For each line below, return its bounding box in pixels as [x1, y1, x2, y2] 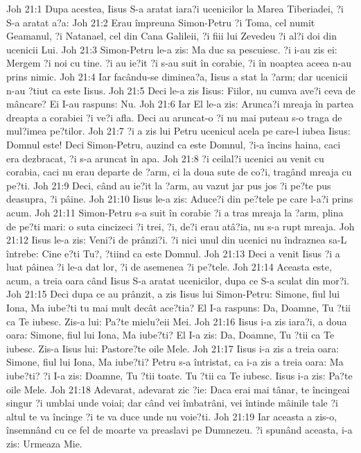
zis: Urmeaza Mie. [6, 436, 82, 450]
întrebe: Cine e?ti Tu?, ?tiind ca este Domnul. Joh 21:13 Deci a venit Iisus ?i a [6, 246, 340, 260]
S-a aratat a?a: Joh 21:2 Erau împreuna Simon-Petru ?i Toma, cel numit [6, 15, 315, 29]
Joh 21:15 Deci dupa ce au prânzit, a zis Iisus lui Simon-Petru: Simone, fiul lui [6, 287, 340, 301]
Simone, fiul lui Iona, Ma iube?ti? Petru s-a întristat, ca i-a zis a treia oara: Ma [6, 354, 344, 369]
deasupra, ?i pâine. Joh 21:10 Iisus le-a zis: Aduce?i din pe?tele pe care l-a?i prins [6, 191, 353, 206]
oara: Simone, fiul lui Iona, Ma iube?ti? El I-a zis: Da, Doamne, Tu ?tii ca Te [6, 327, 335, 342]
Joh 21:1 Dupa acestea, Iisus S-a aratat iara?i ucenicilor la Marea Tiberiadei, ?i [6, 1, 344, 15]
